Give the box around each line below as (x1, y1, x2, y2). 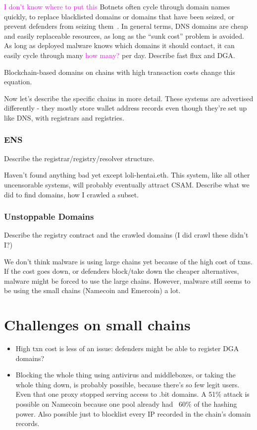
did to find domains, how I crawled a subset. (4, 189, 139, 199)
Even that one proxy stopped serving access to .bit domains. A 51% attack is (15, 389, 250, 399)
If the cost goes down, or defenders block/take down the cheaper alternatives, (4, 266, 239, 276)
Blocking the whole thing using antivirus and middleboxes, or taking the (15, 369, 236, 380)
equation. (4, 76, 32, 87)
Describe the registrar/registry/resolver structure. (4, 153, 154, 163)
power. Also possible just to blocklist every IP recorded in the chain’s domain (15, 408, 251, 419)
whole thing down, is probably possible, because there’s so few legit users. (15, 379, 240, 389)
